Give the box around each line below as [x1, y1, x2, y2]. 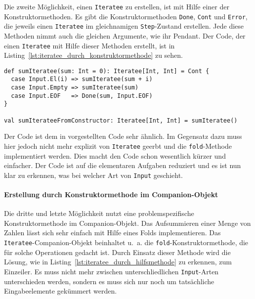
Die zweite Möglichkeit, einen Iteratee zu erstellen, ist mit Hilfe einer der [4, 1, 229, 11]
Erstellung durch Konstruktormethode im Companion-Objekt [4, 189, 218, 200]
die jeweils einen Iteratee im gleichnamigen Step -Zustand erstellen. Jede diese [4, 21, 244, 31]
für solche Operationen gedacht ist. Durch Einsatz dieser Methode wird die [4, 247, 231, 257]
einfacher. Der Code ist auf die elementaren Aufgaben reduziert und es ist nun [4, 160, 241, 171]
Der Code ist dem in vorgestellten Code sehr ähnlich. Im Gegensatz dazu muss [4, 131, 242, 141]
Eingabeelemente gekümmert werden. [4, 286, 117, 296]
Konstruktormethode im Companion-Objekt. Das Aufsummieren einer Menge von [4, 217, 251, 228]
